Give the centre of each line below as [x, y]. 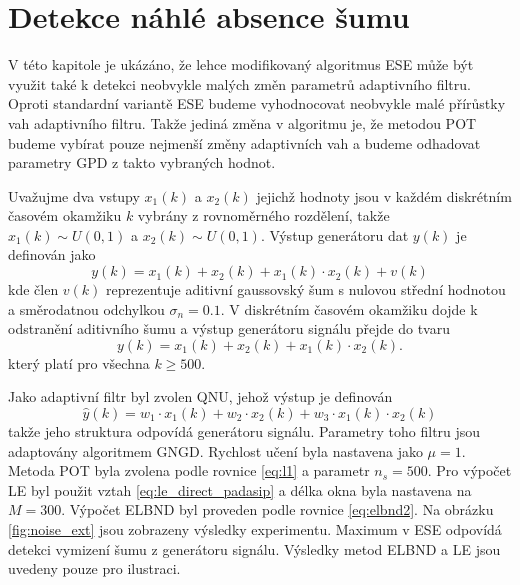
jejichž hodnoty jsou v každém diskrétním [384, 195]
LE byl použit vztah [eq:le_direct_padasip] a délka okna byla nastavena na [240, 489]
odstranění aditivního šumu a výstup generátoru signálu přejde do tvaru [229, 328]
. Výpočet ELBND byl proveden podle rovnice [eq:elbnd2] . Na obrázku [277, 509]
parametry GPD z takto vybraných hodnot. [142, 162]
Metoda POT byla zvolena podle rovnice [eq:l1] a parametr [189, 470]
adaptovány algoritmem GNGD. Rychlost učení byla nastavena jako [215, 450]
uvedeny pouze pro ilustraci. [94, 568]
